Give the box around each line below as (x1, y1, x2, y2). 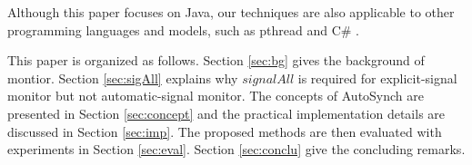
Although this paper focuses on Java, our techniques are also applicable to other (7, 3, 455, 21)
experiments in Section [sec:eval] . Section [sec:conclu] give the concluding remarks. (7, 140, 466, 159)
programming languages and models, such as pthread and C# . (7, 20, 360, 39)
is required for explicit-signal (297, 68, 457, 87)
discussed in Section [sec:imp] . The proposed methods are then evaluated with (7, 121, 442, 141)
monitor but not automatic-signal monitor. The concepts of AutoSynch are (7, 86, 425, 105)
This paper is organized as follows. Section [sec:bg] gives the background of (7, 51, 425, 70)
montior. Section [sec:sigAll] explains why (7, 68, 238, 87)
